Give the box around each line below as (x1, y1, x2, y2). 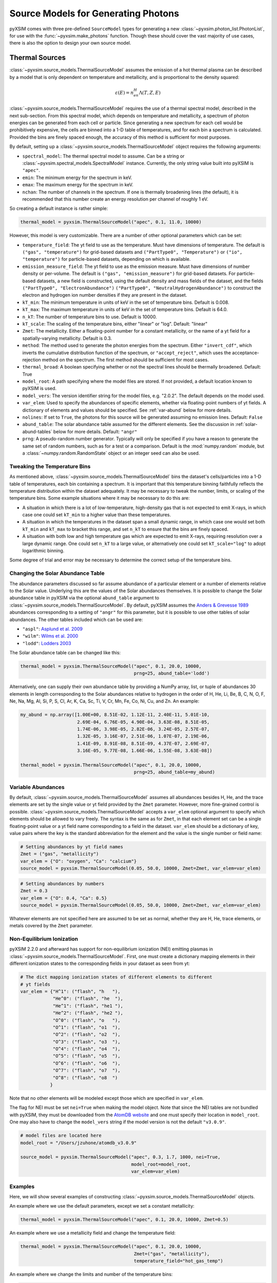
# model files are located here (20, 1133, 102, 1139)
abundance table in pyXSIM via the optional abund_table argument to (9, 595, 160, 601)
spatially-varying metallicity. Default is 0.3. (22, 335, 112, 341)
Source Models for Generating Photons (9, 8, 180, 19)
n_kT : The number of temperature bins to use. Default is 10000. (22, 314, 157, 320)
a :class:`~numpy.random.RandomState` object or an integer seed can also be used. (22, 450, 200, 456)
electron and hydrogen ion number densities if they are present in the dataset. (22, 292, 187, 298)
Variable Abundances (9, 783, 65, 790)
